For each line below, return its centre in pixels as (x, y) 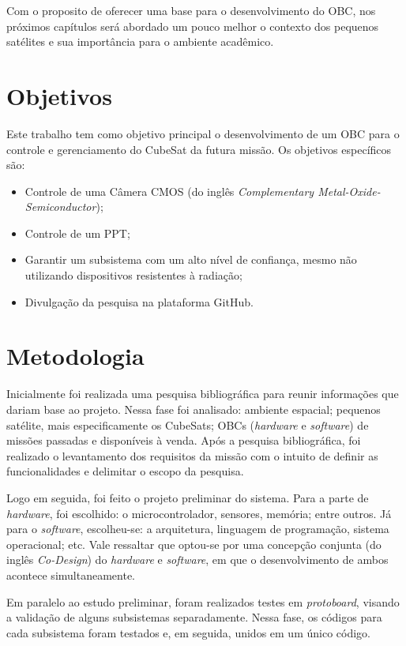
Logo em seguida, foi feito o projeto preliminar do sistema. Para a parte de (188, 497)
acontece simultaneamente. (71, 575)
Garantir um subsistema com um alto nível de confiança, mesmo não (191, 259)
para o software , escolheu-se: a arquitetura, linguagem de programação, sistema (198, 529)
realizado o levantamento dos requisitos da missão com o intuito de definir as (192, 455)
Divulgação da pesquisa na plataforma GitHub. (139, 301)
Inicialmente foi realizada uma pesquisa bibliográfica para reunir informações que (203, 394)
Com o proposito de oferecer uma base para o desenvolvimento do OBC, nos (191, 10)
